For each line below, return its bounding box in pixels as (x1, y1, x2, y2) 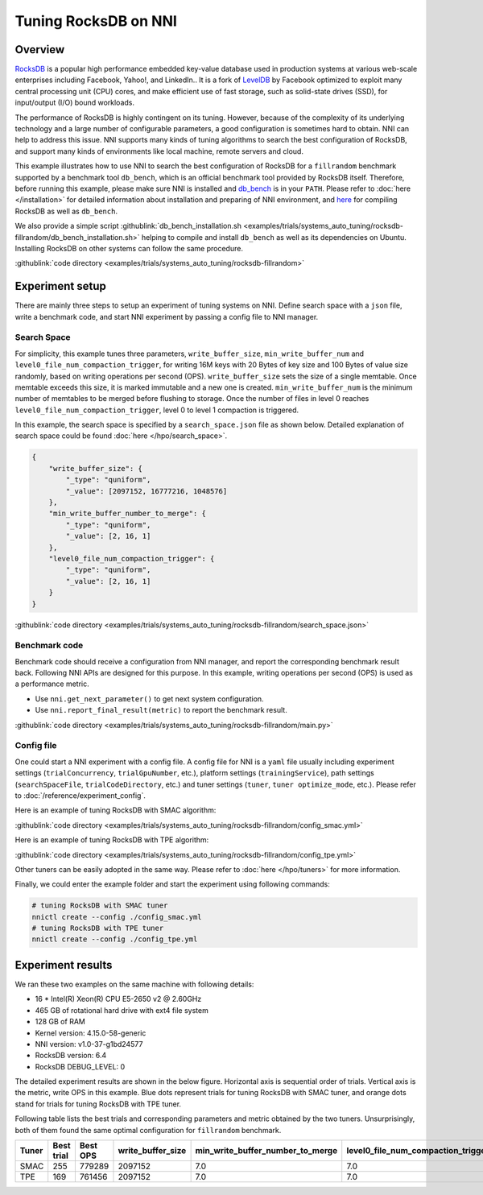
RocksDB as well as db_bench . (14, 206, 118, 216)
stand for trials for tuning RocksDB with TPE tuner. (14, 1099, 181, 1109)
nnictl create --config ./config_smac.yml (31, 912, 202, 921)
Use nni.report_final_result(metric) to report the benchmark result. (35, 705, 287, 715)
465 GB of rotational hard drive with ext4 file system (35, 1005, 208, 1015)
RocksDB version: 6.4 (35, 1051, 107, 1061)
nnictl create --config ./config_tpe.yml (31, 935, 198, 944)
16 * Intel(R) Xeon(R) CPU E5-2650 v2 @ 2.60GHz (35, 994, 202, 1004)
